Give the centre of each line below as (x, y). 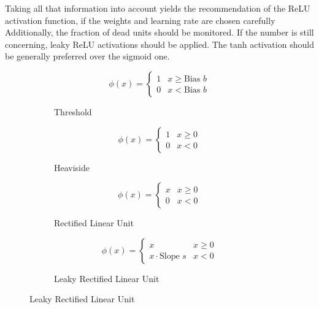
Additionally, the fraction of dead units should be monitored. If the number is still (159, 32)
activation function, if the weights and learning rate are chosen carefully (140, 20)
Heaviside (72, 167)
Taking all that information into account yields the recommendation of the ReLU (158, 8)
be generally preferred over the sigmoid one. (87, 56)
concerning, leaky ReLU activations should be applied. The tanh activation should (159, 44)
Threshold (73, 111)
